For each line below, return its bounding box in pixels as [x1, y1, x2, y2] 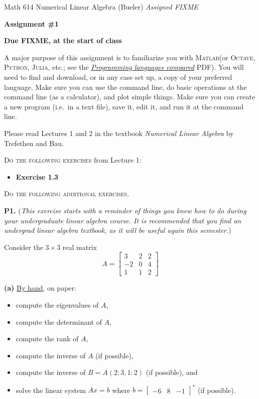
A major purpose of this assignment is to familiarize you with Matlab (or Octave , [4, 52, 255, 62]
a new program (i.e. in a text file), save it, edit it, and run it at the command [4, 101, 243, 111]
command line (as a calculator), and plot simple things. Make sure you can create [4, 91, 255, 102]
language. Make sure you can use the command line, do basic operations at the [4, 81, 247, 92]
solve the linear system [16, 384, 86, 395]
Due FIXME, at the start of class [4, 35, 122, 46]
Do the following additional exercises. [4, 188, 129, 199]
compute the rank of [16, 333, 79, 344]
